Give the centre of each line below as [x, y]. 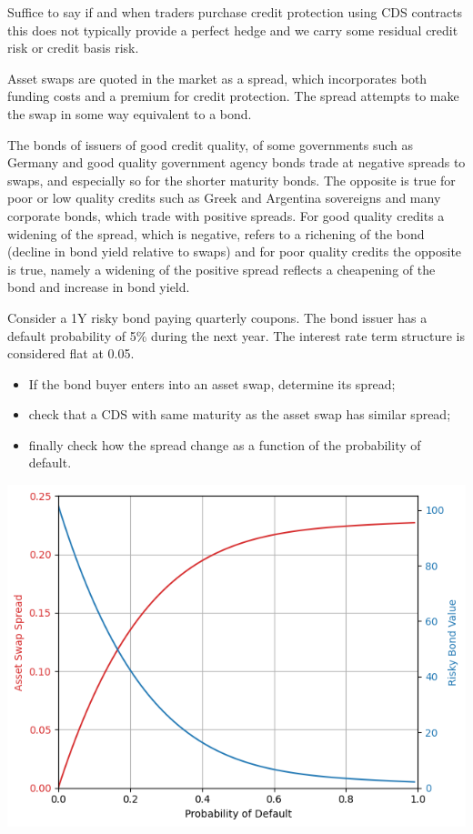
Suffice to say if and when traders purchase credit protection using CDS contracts [235, 12]
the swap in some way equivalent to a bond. [130, 113]
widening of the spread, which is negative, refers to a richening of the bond [216, 233]
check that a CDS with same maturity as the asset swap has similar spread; [240, 414]
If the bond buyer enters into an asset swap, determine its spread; [212, 383]
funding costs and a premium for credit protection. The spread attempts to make [233, 96]
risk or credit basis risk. [73, 48]
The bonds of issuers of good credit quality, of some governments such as [210, 144]
